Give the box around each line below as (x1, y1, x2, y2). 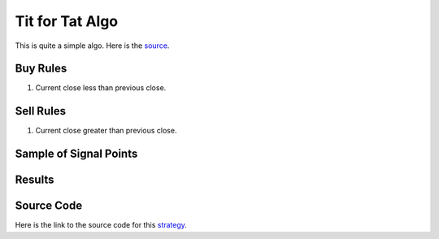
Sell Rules (15, 104, 67, 118)
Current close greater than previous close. (35, 126, 177, 136)
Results (15, 173, 54, 187)
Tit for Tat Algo (15, 12, 119, 30)
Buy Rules (15, 62, 67, 76)
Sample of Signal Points (15, 147, 138, 161)
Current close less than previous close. (35, 83, 167, 93)
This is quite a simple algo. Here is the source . (15, 41, 170, 50)
